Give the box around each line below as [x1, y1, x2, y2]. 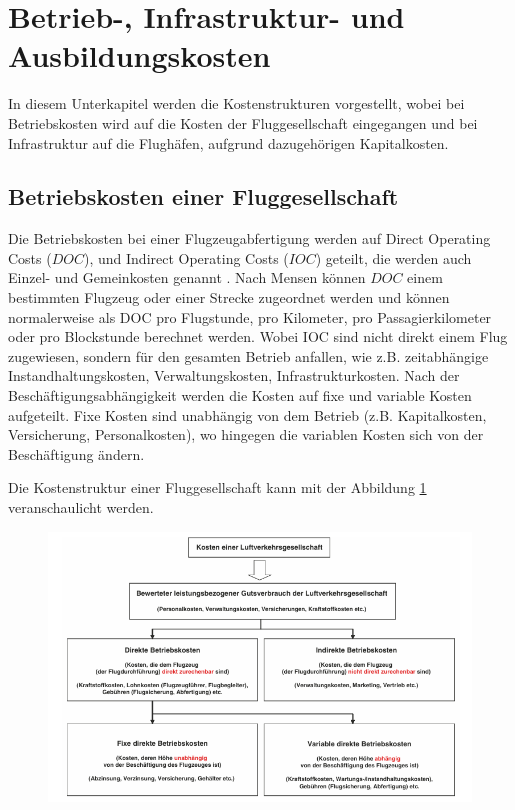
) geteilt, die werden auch [315, 247, 472, 268]
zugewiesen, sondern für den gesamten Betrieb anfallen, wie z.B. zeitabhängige [8, 345, 489, 366]
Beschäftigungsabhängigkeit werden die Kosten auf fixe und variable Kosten [8, 385, 472, 406]
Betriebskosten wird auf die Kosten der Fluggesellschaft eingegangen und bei [8, 112, 478, 133]
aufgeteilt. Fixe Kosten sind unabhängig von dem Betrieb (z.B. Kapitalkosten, [8, 404, 487, 425]
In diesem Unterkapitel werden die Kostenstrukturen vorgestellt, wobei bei [8, 93, 465, 114]
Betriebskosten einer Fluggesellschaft [8, 181, 399, 212]
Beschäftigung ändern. [8, 443, 145, 464]
